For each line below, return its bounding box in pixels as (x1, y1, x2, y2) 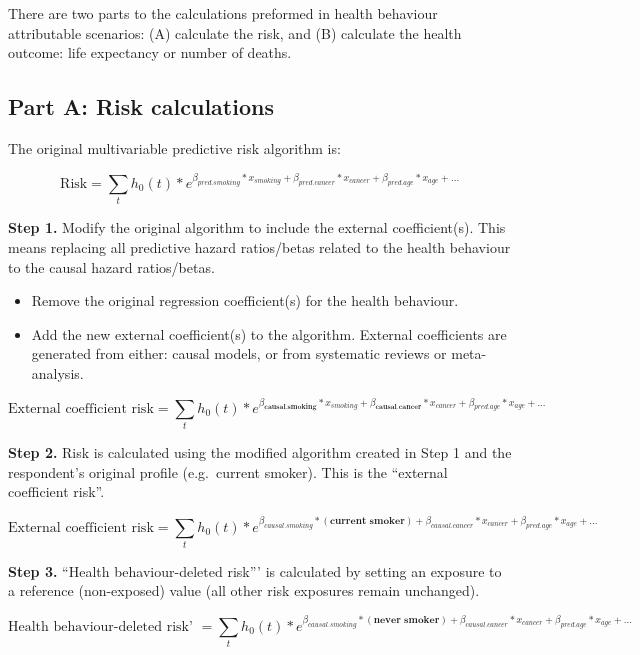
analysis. (31, 362, 84, 383)
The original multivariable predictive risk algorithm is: (8, 137, 341, 158)
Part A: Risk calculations (8, 91, 274, 122)
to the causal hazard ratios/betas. (8, 256, 215, 277)
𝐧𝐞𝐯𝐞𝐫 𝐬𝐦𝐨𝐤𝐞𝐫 (373, 615, 440, 626)
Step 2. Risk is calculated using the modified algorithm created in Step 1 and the (8, 442, 512, 463)
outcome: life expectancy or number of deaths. (8, 42, 292, 63)
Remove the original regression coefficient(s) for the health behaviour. (31, 290, 459, 311)
